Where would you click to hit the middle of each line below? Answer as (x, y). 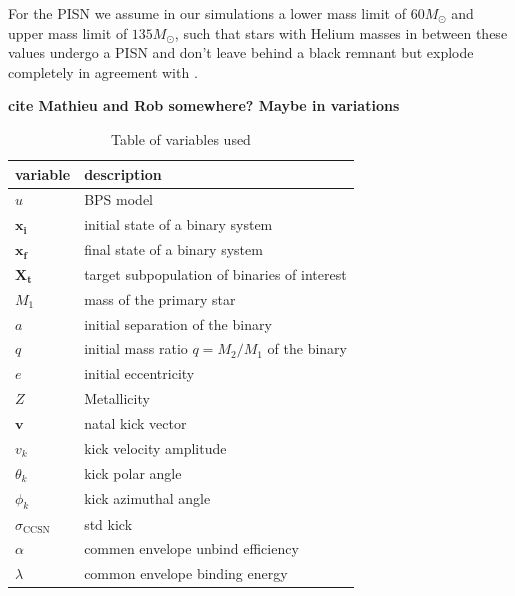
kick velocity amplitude (155, 447)
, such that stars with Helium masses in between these (341, 32)
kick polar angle (133, 472)
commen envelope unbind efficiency (191, 548)
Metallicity (117, 398)
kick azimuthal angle (147, 498)
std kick (108, 523)
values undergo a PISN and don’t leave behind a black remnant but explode (241, 52)
